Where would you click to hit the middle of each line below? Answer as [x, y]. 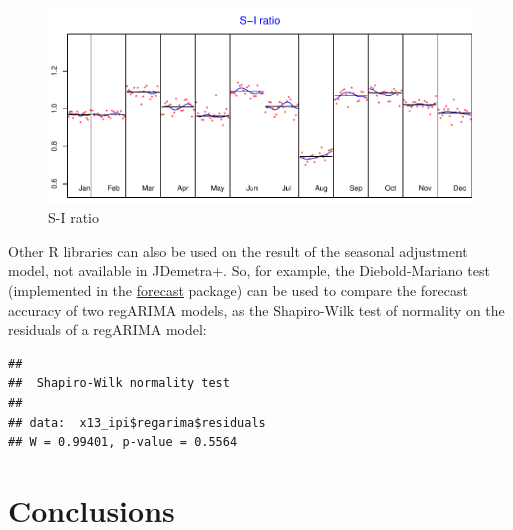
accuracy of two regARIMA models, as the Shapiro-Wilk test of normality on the [256, 309]
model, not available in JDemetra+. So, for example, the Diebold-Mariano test [249, 270]
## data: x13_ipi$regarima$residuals [137, 422]
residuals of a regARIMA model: [107, 329]
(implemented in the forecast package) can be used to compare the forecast [238, 290]
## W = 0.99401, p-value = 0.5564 [123, 442]
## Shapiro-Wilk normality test [119, 383]
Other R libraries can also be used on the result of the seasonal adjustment [238, 250]
